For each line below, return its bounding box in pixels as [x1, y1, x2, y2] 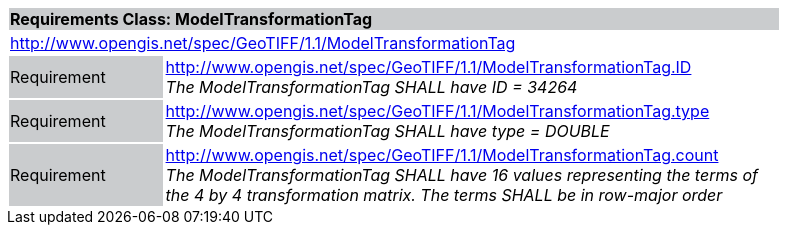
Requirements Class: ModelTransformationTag [10, 9, 373, 29]
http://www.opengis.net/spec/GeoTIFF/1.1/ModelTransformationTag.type [165, 101, 710, 121]
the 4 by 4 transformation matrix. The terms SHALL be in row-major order [165, 185, 723, 205]
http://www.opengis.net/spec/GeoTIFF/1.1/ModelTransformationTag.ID [165, 57, 692, 77]
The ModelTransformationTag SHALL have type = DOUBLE [165, 121, 610, 141]
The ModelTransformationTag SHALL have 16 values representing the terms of [165, 165, 758, 185]
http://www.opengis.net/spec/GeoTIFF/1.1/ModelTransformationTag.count [165, 145, 719, 165]
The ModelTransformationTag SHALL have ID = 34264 [165, 77, 578, 97]
